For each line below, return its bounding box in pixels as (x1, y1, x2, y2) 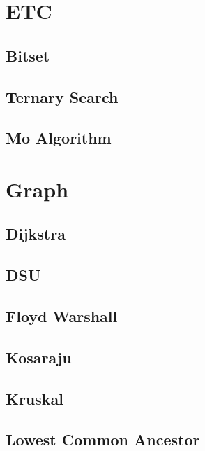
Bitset (6, 44, 50, 66)
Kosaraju (6, 346, 72, 368)
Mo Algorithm (6, 127, 112, 148)
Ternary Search (6, 85, 119, 107)
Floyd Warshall (6, 305, 118, 327)
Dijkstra (6, 223, 66, 244)
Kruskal (6, 387, 64, 409)
